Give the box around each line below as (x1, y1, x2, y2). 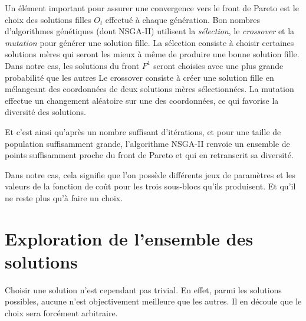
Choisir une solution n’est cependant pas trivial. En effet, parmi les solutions (5, 283, 282, 296)
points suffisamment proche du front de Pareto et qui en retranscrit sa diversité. (5, 149, 294, 161)
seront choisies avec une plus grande (153, 59, 284, 71)
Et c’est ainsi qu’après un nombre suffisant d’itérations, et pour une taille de (5, 125, 281, 137)
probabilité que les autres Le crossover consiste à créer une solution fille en (5, 71, 274, 83)
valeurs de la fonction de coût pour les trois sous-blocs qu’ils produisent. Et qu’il (5, 180, 296, 192)
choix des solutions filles (5, 13, 91, 25)
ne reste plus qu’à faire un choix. (5, 191, 123, 204)
